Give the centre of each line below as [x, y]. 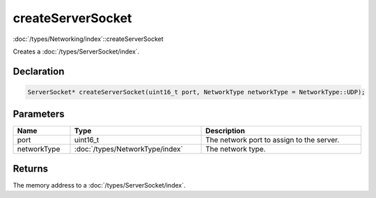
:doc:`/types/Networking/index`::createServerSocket [88, 39]
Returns [31, 168]
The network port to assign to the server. [273, 140]
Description [225, 131]
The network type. [236, 149]
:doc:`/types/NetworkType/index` [129, 149]
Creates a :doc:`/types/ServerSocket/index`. [76, 51]
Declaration [39, 71]
